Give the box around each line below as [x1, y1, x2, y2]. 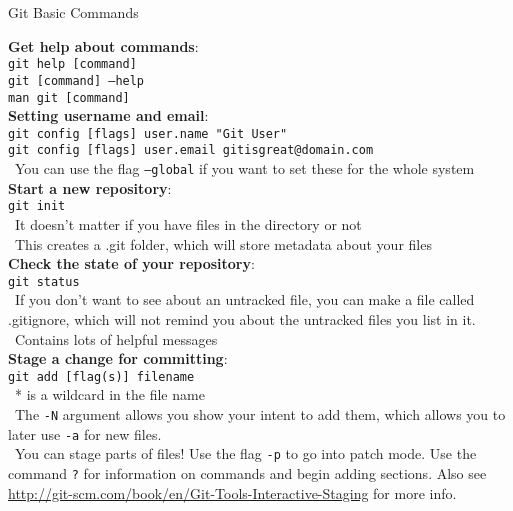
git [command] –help [8, 73, 145, 88]
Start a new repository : [8, 177, 172, 198]
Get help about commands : [8, 35, 199, 56]
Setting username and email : [8, 105, 209, 126]
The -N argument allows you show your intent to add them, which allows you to [14, 404, 506, 425]
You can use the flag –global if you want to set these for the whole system [14, 158, 475, 179]
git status [8, 274, 80, 289]
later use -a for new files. [8, 423, 162, 444]
